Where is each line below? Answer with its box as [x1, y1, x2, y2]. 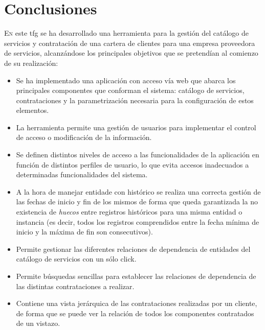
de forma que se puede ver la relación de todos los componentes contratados [16, 308, 254, 318]
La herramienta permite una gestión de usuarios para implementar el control [16, 122, 256, 132]
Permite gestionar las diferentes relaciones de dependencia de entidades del [16, 243, 251, 254]
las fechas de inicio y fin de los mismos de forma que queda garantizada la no [16, 196, 258, 207]
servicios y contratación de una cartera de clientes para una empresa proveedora [4, 37, 255, 48]
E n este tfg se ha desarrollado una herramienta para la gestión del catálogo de [4, 28, 249, 38]
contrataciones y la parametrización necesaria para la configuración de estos [16, 95, 254, 105]
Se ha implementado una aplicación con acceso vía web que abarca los [16, 75, 236, 85]
